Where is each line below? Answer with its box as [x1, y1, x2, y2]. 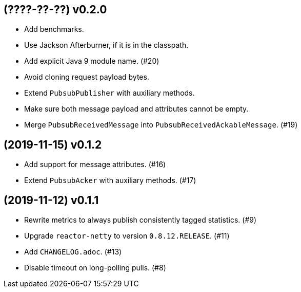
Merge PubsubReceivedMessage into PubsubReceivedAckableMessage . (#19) [24, 120, 298, 130]
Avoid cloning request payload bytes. [24, 72, 149, 82]
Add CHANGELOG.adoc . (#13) [24, 247, 122, 257]
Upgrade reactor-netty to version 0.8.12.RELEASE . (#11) [24, 231, 230, 241]
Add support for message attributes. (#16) [24, 160, 166, 169]
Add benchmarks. [24, 25, 84, 34]
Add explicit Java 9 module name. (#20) [24, 57, 159, 66]
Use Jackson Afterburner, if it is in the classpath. [24, 41, 189, 50]
